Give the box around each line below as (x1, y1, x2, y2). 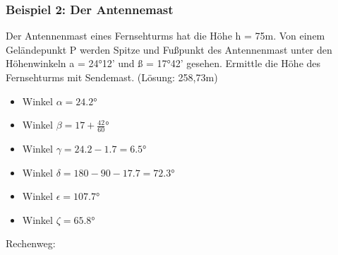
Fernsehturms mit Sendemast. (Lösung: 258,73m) (6, 70, 218, 84)
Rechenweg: (6, 236, 56, 251)
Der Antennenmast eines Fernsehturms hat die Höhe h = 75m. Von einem (6, 28, 325, 43)
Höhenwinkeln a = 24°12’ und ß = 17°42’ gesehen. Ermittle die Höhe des (6, 56, 321, 71)
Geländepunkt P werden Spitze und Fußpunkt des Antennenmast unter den (6, 42, 332, 57)
